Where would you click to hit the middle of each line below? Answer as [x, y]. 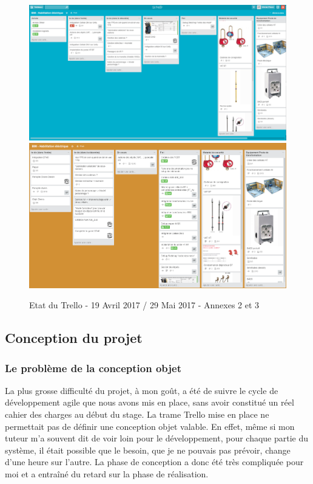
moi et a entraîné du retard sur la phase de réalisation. [107, 474]
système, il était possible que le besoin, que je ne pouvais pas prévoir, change [148, 450]
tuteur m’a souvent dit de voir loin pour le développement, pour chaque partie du [157, 438]
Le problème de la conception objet [93, 368]
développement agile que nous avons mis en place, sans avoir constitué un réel [150, 402]
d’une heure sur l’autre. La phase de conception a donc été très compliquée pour [154, 462]
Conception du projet [74, 338]
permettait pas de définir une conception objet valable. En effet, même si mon [150, 426]
